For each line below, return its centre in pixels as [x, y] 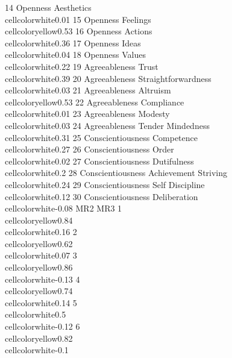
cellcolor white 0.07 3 [41, 255]
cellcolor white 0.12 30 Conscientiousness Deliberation [102, 196]
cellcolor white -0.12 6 [42, 326]
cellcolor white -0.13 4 [42, 279]
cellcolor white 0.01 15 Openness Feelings [78, 19]
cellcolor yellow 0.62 [39, 243]
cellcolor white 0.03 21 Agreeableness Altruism [88, 90]
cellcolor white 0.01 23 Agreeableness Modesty [87, 114]
